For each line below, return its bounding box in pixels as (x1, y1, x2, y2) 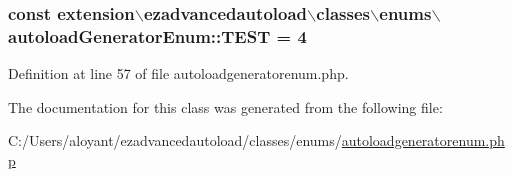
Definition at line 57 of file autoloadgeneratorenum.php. (8, 63, 349, 84)
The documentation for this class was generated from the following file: (8, 96, 443, 117)
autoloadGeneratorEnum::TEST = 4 (8, 23, 307, 48)
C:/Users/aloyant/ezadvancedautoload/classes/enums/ (8, 130, 342, 151)
